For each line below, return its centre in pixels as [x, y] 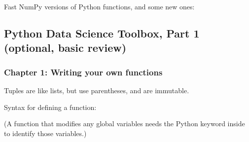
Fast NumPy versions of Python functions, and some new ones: [99, 6]
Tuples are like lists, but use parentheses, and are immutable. [97, 90]
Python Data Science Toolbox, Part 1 [102, 33]
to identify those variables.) [45, 133]
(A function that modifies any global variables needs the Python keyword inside [124, 124]
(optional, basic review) [65, 48]
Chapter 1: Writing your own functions [83, 72]
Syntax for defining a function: [50, 107]
